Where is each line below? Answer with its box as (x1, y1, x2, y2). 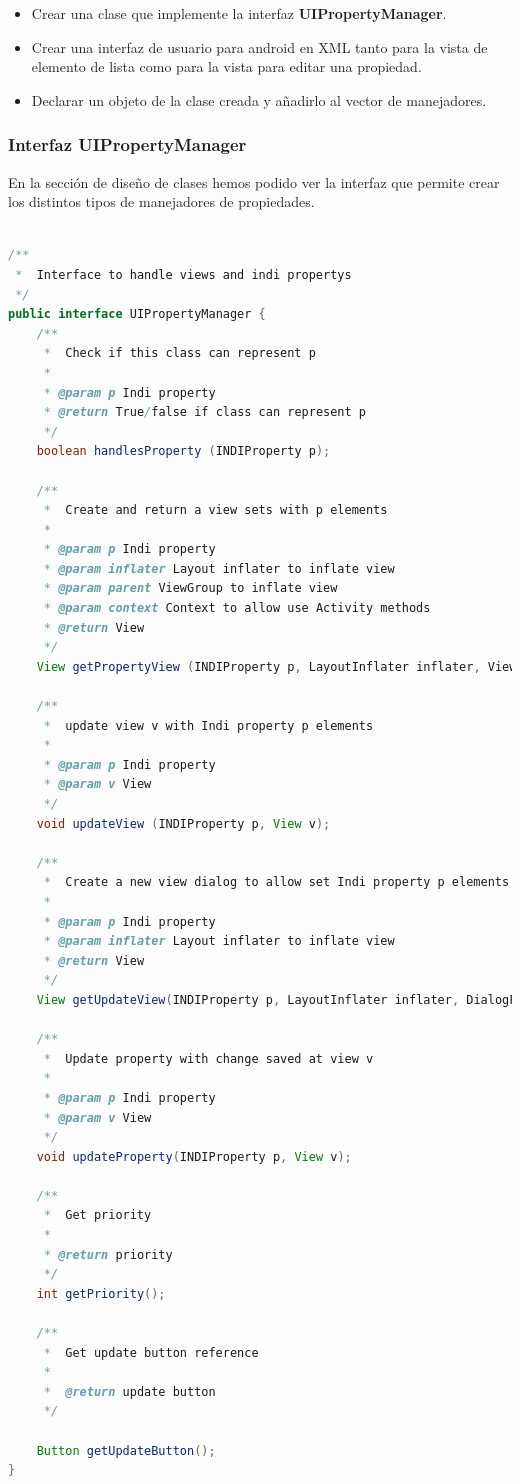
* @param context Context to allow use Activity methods (43, 601, 431, 616)
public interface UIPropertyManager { (8, 307, 266, 322)
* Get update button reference (43, 1345, 259, 1360)
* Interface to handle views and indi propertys (15, 267, 352, 282)
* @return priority (43, 1247, 173, 1262)
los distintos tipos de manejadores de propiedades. (8, 191, 315, 212)
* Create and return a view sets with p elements (43, 503, 388, 518)
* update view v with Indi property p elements (43, 718, 374, 733)
